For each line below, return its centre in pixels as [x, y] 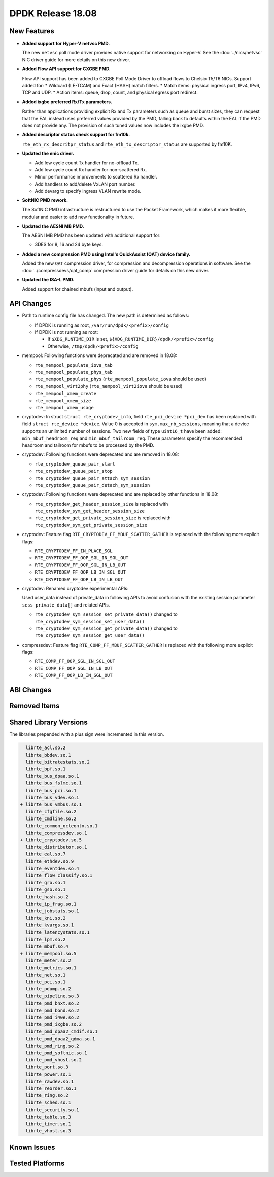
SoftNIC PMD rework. [45, 200]
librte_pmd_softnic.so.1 [56, 1053]
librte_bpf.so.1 [46, 769]
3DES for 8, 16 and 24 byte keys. [69, 245]
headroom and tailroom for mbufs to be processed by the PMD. [88, 445]
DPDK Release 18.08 [53, 13]
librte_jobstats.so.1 [53, 911]
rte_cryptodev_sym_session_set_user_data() [90, 621]
